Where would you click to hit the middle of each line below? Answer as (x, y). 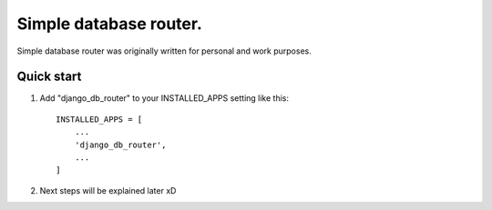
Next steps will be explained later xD (108, 190)
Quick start (49, 77)
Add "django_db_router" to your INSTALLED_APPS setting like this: (164, 98)
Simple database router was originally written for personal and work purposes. (164, 51)
